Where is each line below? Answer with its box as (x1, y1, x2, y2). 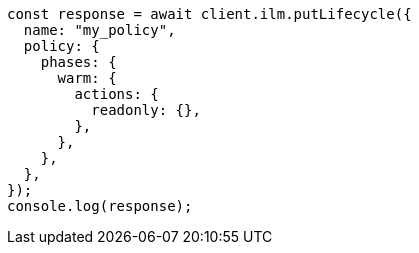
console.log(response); (7, 198, 193, 214)
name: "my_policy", (23, 22, 176, 38)
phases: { (40, 54, 117, 70)
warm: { (57, 70, 117, 86)
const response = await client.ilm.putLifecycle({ (7, 6, 412, 22)
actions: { (74, 86, 159, 102)
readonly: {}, (91, 102, 201, 118)
